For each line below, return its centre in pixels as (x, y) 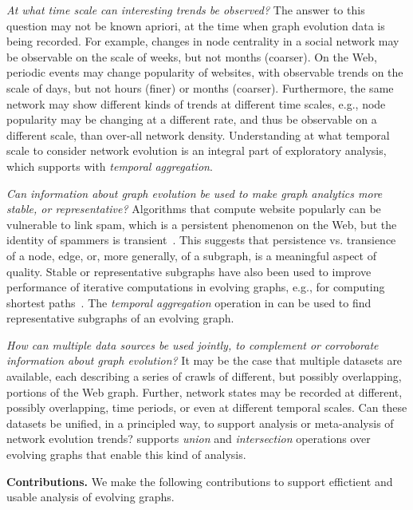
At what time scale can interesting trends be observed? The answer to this (186, 10)
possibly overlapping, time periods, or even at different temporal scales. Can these (207, 407)
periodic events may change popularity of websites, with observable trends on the (205, 72)
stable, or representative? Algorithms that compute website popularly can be (194, 209)
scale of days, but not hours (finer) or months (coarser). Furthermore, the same (200, 87)
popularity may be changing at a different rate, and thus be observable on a (192, 119)
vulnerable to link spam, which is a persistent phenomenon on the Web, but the (202, 224)
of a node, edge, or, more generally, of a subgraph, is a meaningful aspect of (191, 255)
